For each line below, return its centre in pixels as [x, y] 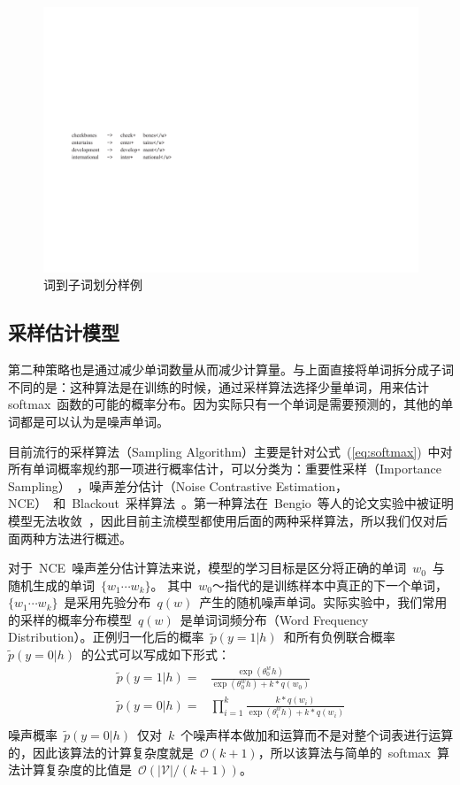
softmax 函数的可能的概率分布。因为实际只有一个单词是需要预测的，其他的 [225, 404]
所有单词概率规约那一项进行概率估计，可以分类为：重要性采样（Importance [225, 469]
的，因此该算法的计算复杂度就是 [101, 752]
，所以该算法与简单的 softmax [344, 752]
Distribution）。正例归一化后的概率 [106, 637]
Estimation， [311, 485]
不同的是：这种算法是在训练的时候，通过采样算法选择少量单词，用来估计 [218, 386]
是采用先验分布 [107, 602]
